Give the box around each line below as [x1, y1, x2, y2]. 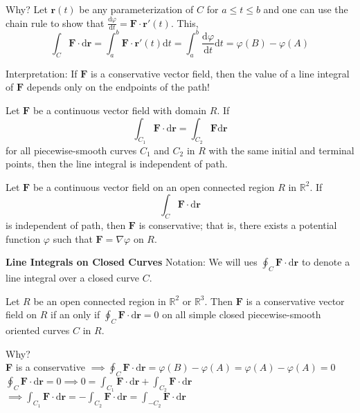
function [6, 231, 41, 246]
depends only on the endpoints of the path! [26, 80, 210, 94]
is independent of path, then [6, 218, 126, 232]
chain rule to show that [6, 15, 105, 30]
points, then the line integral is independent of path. [6, 156, 228, 171]
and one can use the [263, 2, 348, 16]
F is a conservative [6, 360, 85, 374]
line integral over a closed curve [6, 270, 140, 285]
